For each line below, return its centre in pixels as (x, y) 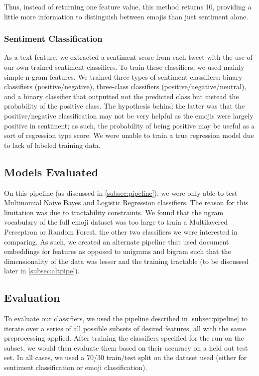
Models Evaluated (51, 172)
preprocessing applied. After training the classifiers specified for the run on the (124, 338)
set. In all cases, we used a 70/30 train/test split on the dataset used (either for (126, 357)
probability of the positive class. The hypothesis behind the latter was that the (125, 106)
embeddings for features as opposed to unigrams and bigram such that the (118, 251)
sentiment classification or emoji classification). (76, 367)
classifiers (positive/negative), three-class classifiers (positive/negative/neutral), (125, 86)
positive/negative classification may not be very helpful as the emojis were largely (129, 115)
